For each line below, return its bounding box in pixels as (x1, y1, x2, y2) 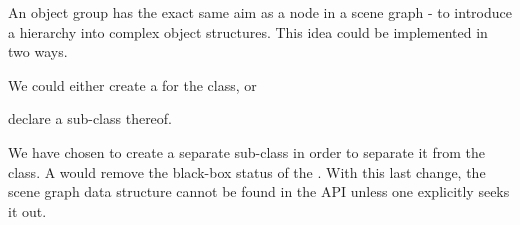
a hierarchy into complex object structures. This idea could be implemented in (8, 21, 488, 42)
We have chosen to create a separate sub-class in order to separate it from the (8, 141, 486, 162)
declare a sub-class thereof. (8, 108, 173, 129)
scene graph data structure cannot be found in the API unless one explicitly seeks (8, 181, 510, 202)
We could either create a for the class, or (8, 74, 257, 95)
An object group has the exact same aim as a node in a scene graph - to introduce (8, 2, 512, 22)
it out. (8, 200, 47, 221)
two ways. (8, 41, 68, 62)
